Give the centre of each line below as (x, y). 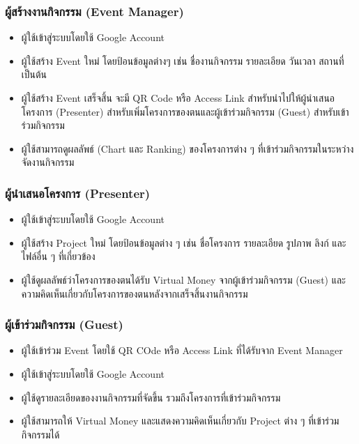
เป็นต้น (34, 74)
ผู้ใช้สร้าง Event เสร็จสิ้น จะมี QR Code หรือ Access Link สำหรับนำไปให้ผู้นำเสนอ (178, 98)
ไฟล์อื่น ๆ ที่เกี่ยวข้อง (58, 256)
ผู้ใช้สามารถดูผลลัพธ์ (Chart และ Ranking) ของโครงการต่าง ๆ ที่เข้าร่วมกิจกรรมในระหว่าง (188, 148)
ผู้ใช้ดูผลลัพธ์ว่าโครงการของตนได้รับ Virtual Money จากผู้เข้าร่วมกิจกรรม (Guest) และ (183, 279)
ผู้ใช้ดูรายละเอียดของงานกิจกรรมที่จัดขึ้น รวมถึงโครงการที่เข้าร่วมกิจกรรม (151, 397)
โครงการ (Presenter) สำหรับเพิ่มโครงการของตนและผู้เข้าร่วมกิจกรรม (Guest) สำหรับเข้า (185, 111)
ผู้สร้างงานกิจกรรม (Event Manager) (94, 11)
